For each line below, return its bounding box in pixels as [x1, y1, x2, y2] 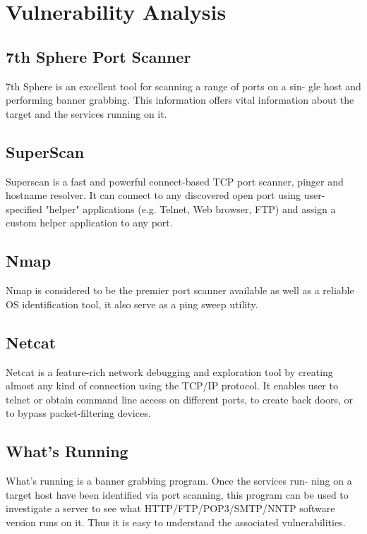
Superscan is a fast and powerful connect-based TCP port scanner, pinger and [6, 174, 344, 188]
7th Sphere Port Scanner [6, 45, 191, 67]
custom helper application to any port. [6, 215, 173, 230]
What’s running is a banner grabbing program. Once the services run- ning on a [6, 473, 352, 488]
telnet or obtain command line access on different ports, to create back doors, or [6, 392, 354, 406]
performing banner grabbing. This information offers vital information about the [6, 92, 354, 107]
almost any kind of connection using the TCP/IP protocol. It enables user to [6, 378, 338, 393]
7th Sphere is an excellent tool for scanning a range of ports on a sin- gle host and [6, 78, 361, 93]
